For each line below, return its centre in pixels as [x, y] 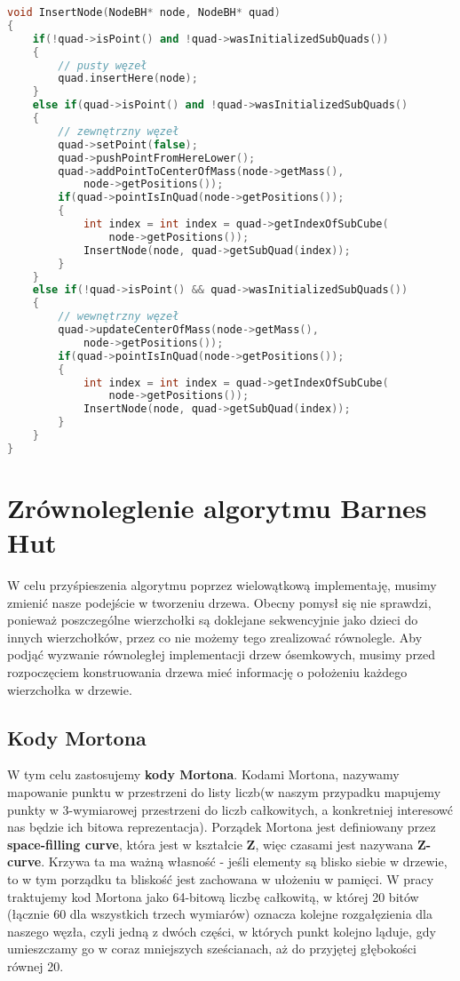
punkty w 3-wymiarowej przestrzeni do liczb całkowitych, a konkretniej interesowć [230, 809]
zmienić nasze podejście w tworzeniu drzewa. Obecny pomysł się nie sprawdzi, [219, 602]
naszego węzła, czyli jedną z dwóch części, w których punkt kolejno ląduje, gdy [222, 931]
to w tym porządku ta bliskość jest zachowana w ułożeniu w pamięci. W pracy [221, 878]
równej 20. [36, 965]
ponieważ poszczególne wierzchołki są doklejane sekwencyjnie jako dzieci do [213, 620]
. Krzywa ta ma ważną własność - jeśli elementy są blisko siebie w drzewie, [244, 861]
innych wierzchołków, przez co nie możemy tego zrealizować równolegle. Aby [215, 637]
